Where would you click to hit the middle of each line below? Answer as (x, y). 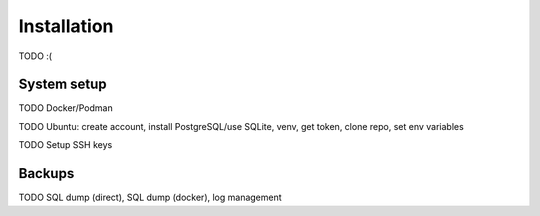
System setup (62, 84)
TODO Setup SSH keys (65, 145)
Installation (66, 26)
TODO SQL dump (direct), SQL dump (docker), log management (150, 197)
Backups (46, 173)
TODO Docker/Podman (66, 108)
